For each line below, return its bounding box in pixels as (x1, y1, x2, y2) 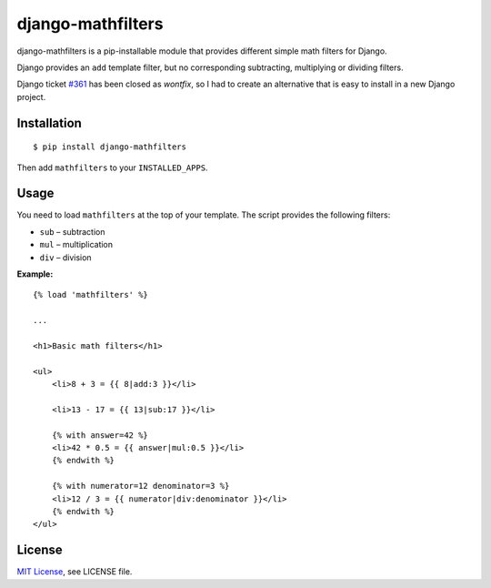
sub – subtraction (39, 226, 105, 237)
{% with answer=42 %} (51, 430, 149, 441)
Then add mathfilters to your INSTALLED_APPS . (16, 162, 208, 173)
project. (16, 91, 46, 102)
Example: (16, 269, 54, 279)
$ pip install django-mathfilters (33, 142, 186, 152)
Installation (16, 115, 82, 131)
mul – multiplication (39, 239, 114, 250)
